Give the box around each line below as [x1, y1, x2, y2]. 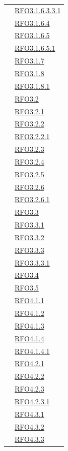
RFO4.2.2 [15, 371, 44, 381]
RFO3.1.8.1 [15, 80, 50, 91]
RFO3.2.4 [15, 156, 44, 167]
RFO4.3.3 [15, 434, 44, 444]
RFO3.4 [15, 270, 39, 280]
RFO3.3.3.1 [15, 257, 50, 268]
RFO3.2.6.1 [15, 194, 50, 205]
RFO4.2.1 [15, 358, 44, 369]
